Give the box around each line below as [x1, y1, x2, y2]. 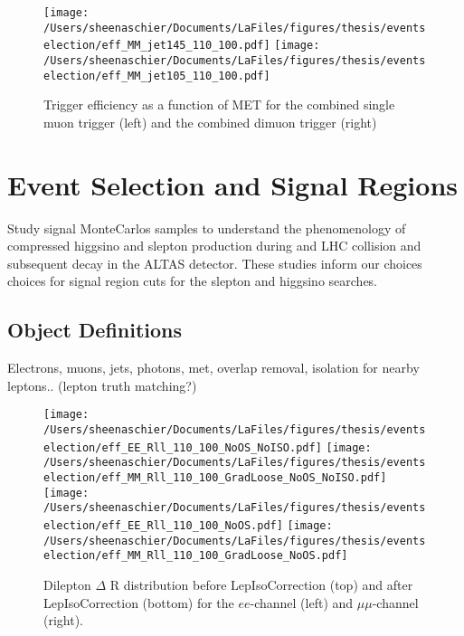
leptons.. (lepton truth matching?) [7, 375, 197, 394]
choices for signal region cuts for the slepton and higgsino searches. [7, 271, 378, 290]
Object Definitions [7, 316, 183, 344]
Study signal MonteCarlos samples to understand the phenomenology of [7, 218, 406, 237]
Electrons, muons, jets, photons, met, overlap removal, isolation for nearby [7, 358, 420, 377]
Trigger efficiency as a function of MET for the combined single [43, 95, 395, 114]
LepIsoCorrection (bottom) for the [43, 593, 234, 612]
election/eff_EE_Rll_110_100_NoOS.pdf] [43, 518, 283, 532]
